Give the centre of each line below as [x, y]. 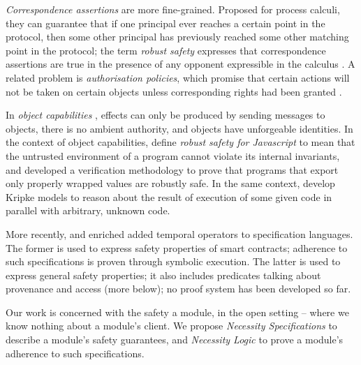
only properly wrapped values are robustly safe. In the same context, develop [170, 183]
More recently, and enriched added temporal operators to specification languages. [179, 233]
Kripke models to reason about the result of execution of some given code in [169, 196]
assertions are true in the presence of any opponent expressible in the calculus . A [180, 64]
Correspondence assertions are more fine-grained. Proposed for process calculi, [173, 9]
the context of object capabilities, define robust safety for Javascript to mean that [180, 142]
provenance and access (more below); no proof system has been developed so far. [178, 289]
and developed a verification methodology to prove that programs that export [172, 169]
